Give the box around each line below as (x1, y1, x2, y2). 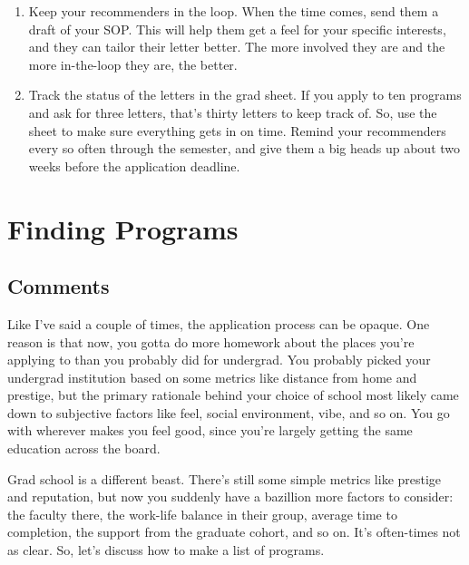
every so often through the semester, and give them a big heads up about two (28, 139, 461, 158)
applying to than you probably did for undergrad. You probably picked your (7, 350, 431, 369)
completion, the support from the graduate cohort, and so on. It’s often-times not (7, 522, 461, 541)
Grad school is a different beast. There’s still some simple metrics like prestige (7, 469, 442, 488)
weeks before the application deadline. (28, 156, 240, 175)
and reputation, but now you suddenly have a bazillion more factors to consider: (7, 487, 454, 506)
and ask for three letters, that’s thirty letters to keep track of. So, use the (28, 102, 437, 122)
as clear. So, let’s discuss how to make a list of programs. (7, 541, 325, 560)
